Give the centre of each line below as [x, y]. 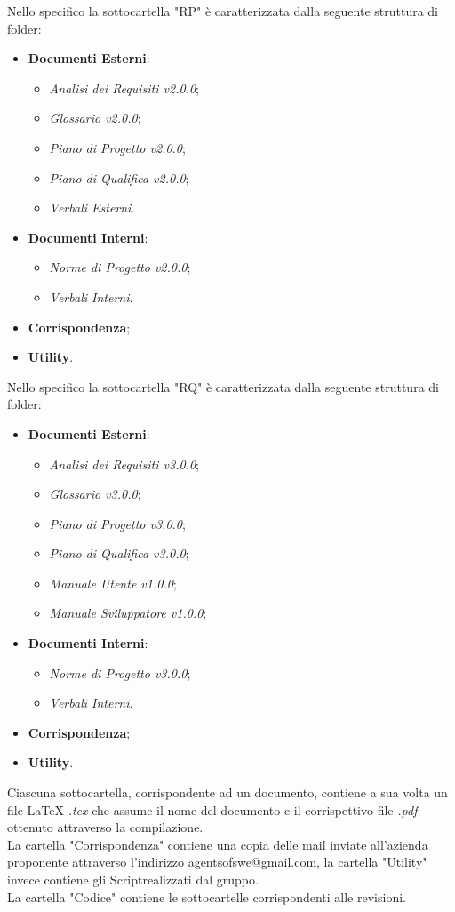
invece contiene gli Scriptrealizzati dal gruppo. [133, 879]
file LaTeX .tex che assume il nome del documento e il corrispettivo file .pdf [212, 809]
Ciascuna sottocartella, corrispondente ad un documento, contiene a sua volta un [227, 792]
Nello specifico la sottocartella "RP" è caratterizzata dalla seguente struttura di [223, 11]
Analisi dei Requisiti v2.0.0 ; [124, 88]
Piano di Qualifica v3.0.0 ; [119, 553]
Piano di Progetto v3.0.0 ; [117, 523]
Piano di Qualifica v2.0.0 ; [119, 177]
